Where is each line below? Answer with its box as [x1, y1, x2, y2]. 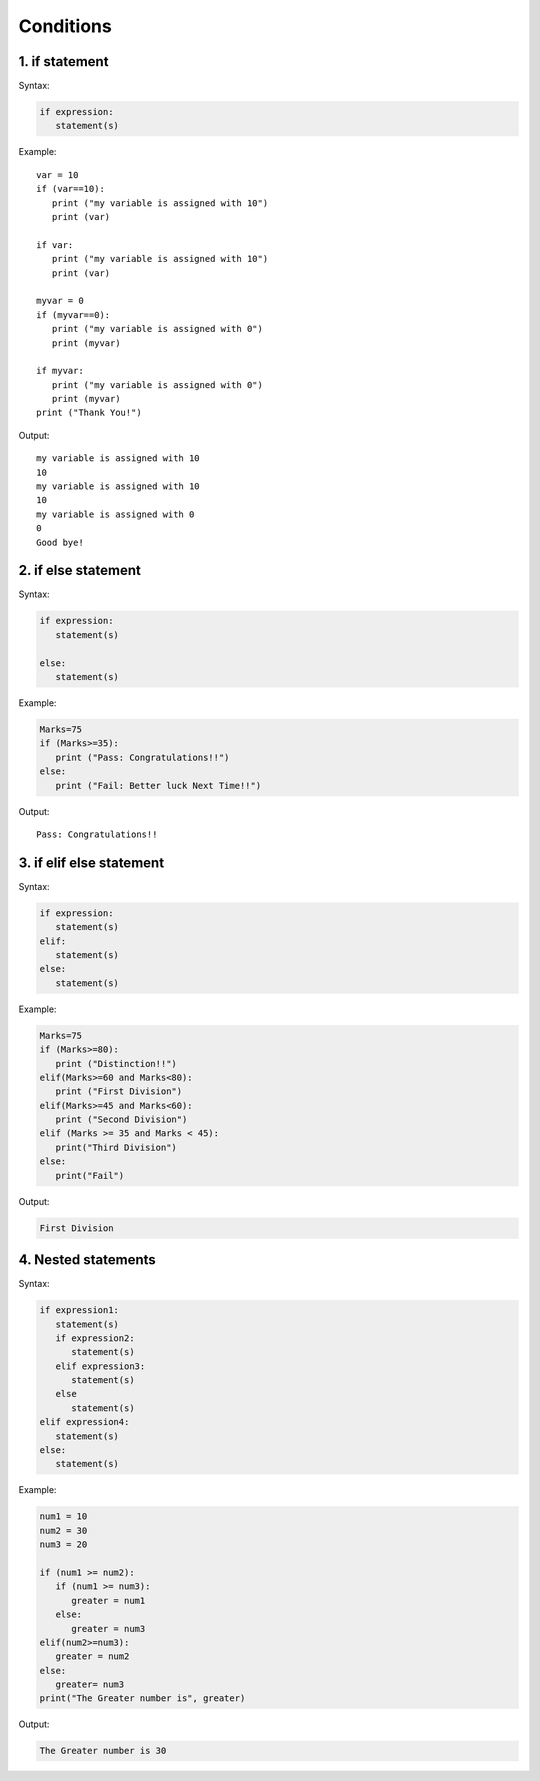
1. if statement [18, 53, 109, 70]
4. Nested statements [18, 1251, 157, 1269]
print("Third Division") [55, 1141, 177, 1153]
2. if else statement [18, 562, 142, 579]
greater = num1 [71, 1595, 146, 1606]
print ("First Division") [55, 1086, 183, 1097]
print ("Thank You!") [36, 407, 142, 419]
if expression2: [55, 1332, 135, 1344]
